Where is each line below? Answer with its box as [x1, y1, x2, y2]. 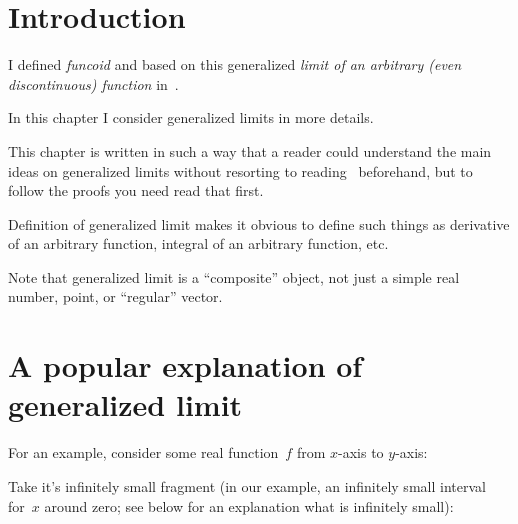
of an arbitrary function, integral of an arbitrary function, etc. [8, 233, 389, 254]
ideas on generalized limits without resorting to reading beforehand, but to [8, 160, 473, 181]
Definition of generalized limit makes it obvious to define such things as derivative [8, 213, 510, 234]
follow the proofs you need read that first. [8, 180, 264, 201]
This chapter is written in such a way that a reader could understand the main [8, 140, 492, 161]
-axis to [338, 442, 384, 463]
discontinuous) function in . [8, 73, 179, 94]
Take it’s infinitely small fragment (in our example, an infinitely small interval [8, 475, 486, 496]
